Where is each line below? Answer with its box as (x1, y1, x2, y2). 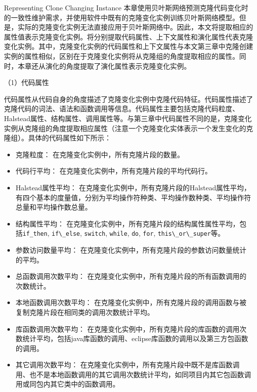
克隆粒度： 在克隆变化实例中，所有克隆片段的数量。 (15, 149, 184, 159)
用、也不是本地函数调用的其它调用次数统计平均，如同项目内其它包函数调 (15, 369, 251, 379)
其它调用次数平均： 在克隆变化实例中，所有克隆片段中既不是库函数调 (15, 359, 240, 370)
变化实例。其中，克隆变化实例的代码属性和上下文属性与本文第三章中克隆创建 (4, 41, 253, 51)
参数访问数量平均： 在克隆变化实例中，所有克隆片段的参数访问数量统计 (15, 244, 247, 255)
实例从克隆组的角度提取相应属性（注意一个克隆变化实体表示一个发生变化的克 (4, 123, 253, 133)
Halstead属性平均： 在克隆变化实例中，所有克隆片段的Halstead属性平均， (15, 182, 251, 192)
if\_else (51, 230, 80, 238)
